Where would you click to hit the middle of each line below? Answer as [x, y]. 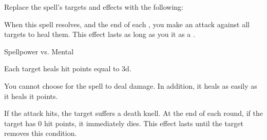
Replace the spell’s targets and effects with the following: [94, 7]
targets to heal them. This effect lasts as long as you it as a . [100, 34]
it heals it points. [31, 96]
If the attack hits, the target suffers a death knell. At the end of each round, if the [133, 113]
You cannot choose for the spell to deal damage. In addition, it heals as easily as [131, 85]
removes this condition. [41, 133]
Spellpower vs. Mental [39, 51]
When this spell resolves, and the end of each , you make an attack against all [127, 24]
